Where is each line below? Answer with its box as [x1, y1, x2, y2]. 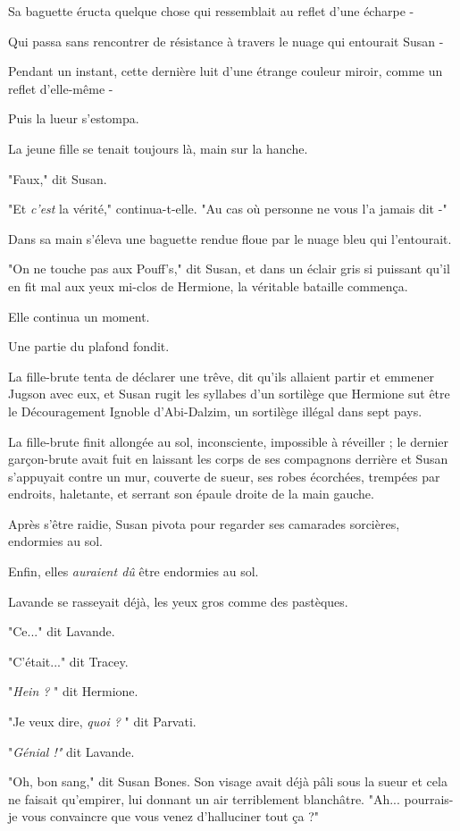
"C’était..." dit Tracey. [8, 651, 129, 670]
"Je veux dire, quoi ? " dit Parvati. [8, 712, 197, 731]
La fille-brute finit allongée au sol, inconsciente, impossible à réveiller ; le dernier [8, 432, 449, 450]
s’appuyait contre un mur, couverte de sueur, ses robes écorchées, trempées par [8, 466, 440, 485]
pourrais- [404, 789, 454, 808]
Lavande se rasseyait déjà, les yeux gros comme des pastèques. [8, 592, 348, 610]
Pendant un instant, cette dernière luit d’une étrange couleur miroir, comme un [8, 62, 443, 80]
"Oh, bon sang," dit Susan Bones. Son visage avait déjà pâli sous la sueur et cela [8, 772, 447, 791]
